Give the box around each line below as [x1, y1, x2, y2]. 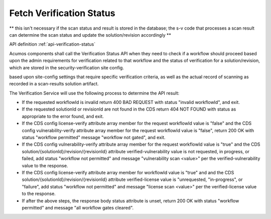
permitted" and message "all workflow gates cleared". [22, 204, 134, 210]
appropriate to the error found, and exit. [22, 113, 104, 119]
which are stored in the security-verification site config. [9, 64, 124, 70]
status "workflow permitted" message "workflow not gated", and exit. [22, 135, 166, 141]
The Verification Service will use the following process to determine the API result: [9, 90, 180, 96]
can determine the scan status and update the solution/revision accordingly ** [9, 32, 172, 38]
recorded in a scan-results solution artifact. [9, 81, 99, 87]
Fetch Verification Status [9, 8, 115, 19]
